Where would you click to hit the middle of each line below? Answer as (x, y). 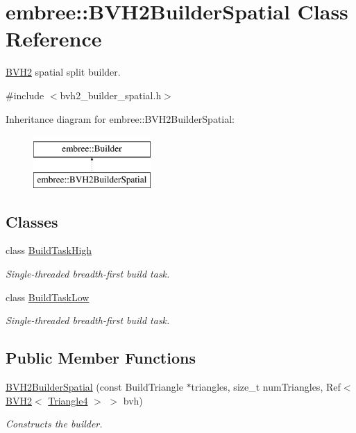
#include (25, 95)
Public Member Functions (101, 358)
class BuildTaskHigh (49, 250)
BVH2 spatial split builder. (63, 72)
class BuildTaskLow (48, 297)
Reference (54, 39)
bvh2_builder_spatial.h (111, 95)
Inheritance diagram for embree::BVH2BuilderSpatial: (120, 118)
